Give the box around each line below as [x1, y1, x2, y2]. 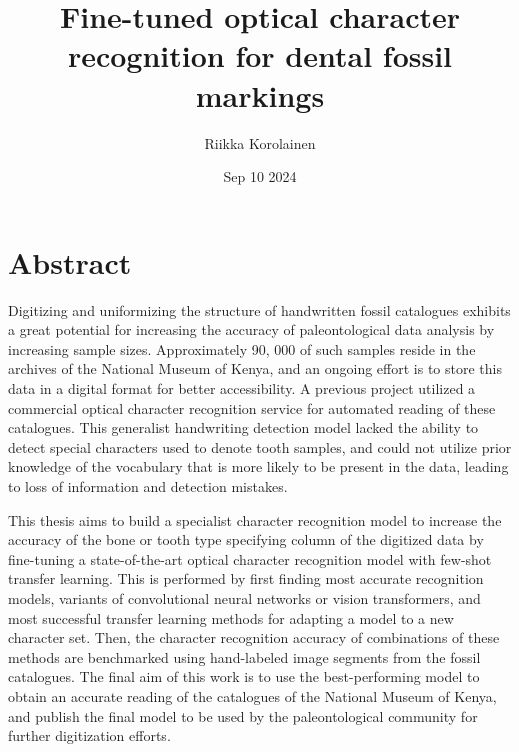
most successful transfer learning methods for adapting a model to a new [8, 607, 454, 628]
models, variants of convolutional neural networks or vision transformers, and [8, 587, 481, 608]
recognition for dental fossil [67, 35, 453, 76]
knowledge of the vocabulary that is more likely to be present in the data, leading [8, 456, 509, 477]
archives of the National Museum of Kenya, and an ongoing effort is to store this [8, 358, 502, 379]
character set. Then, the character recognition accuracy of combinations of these [8, 627, 500, 648]
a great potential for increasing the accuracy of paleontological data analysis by [8, 319, 495, 340]
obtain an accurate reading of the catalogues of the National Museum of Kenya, [8, 685, 497, 706]
